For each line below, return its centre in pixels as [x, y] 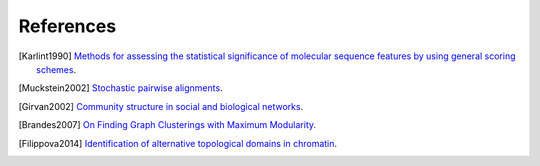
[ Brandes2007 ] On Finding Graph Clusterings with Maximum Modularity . [167, 125]
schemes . [56, 69]
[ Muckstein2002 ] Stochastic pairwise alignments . [121, 88]
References [67, 26]
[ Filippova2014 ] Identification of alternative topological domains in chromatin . [178, 143]
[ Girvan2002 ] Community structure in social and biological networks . [161, 106]
